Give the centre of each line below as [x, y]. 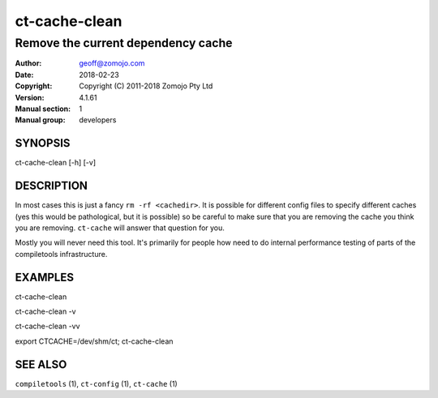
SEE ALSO [41, 364]
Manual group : [40, 120]
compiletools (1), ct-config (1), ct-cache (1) [96, 383]
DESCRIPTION [52, 186]
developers [98, 120]
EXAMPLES [45, 277]
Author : [28, 63]
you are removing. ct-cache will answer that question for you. [120, 228]
